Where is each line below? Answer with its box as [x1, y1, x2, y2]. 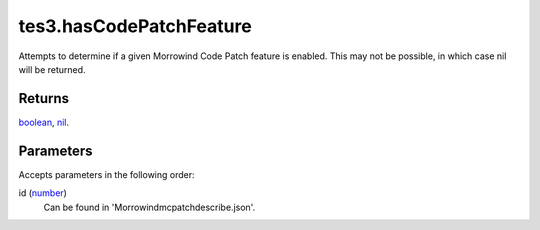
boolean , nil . [18, 116, 70, 128]
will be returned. [18, 63, 86, 75]
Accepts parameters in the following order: [18, 168, 195, 180]
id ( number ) [18, 187, 67, 199]
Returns [18, 90, 70, 107]
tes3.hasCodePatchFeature [18, 15, 252, 37]
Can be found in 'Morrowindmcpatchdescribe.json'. [43, 201, 256, 213]
